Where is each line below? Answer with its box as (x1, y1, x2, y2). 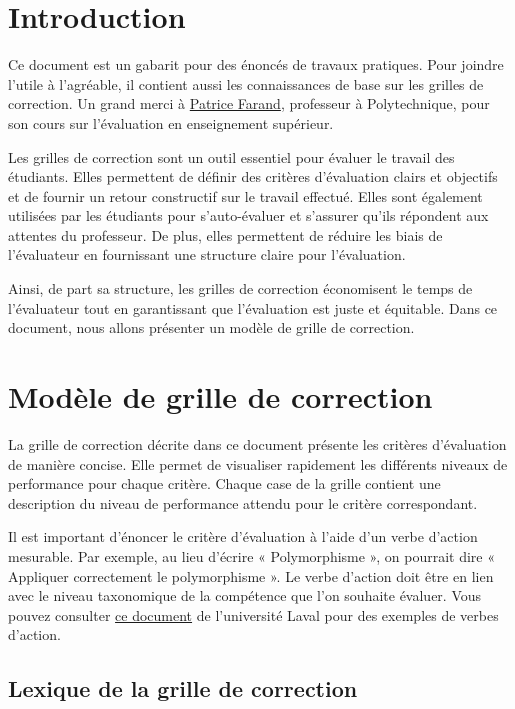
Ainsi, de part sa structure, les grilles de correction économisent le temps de (8, 278, 473, 299)
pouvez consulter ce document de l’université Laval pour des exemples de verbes (8, 604, 499, 625)
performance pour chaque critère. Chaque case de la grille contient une (8, 473, 441, 494)
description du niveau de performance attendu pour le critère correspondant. (8, 492, 478, 513)
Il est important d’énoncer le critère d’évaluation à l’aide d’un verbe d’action (8, 526, 478, 547)
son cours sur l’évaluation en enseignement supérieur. (8, 112, 334, 133)
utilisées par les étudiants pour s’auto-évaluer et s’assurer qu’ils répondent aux (8, 205, 489, 226)
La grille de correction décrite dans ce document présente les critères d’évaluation (8, 433, 507, 454)
